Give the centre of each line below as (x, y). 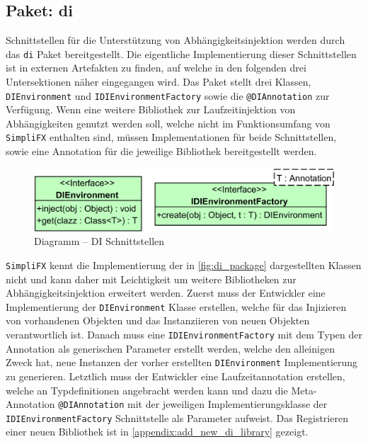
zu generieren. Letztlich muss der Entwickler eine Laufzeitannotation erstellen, (176, 376)
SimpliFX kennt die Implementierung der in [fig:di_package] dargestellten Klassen (184, 264)
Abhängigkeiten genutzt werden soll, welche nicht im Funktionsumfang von (168, 123)
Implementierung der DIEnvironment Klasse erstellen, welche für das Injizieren (176, 306)
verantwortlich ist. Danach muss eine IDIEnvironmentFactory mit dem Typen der (184, 335)
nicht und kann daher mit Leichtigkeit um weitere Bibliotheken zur (151, 279)
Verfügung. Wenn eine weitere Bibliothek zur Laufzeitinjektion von (151, 109)
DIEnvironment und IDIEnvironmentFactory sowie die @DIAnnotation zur (168, 95)
